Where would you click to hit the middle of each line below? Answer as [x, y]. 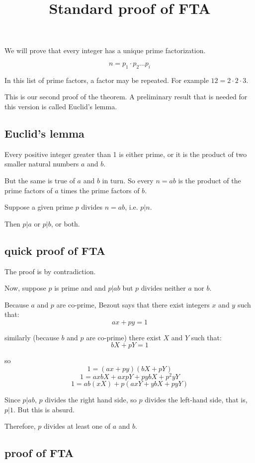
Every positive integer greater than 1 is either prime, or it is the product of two [126, 154]
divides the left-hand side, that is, [196, 400]
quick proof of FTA [55, 250]
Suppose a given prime [39, 207]
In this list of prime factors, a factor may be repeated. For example [107, 80]
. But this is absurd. [44, 409]
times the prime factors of [100, 190]
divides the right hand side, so [91, 400]
